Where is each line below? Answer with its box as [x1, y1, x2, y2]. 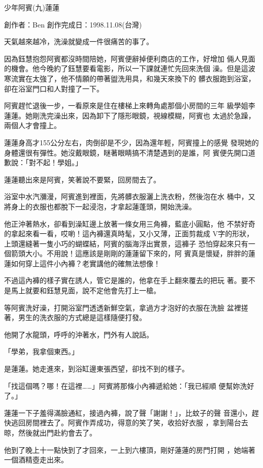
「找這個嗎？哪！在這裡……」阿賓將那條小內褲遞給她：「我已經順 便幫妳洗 [4, 380, 247, 391]
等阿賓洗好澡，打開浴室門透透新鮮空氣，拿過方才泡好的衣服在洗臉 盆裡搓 [4, 302, 248, 313]
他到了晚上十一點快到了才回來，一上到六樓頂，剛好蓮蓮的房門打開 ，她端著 [4, 444, 255, 455]
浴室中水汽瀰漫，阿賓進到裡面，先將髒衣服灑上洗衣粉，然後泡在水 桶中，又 [4, 191, 255, 202]
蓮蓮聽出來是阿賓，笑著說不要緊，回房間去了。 [4, 174, 160, 184]
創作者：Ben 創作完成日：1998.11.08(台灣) [4, 19, 142, 29]
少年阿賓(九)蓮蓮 [4, 2, 59, 12]
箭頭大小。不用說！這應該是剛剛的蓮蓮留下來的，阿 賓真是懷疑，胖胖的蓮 [11, 248, 255, 259]
